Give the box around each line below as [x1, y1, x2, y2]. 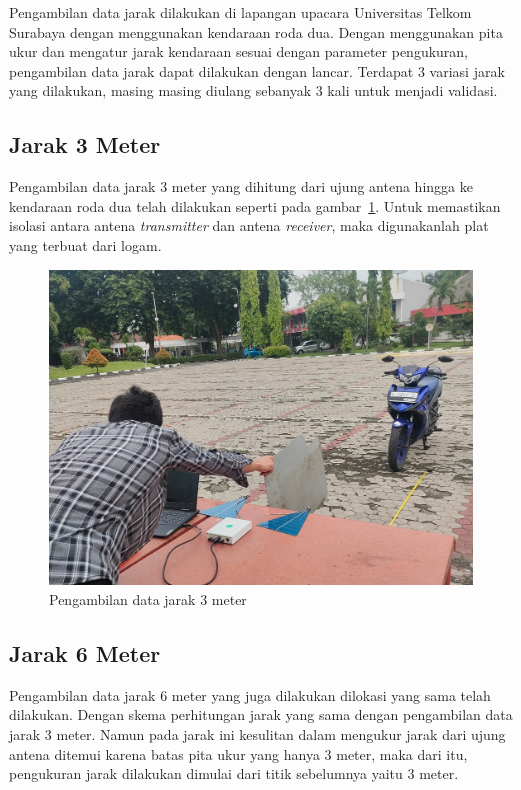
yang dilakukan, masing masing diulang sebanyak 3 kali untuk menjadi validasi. [9, 80, 498, 101]
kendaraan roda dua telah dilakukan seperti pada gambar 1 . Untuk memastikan [9, 195, 501, 216]
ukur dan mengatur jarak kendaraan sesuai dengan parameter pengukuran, [9, 41, 469, 62]
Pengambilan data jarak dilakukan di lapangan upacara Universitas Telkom [9, 2, 472, 22]
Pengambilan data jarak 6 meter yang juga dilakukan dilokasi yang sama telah [9, 684, 491, 705]
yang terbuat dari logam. [9, 234, 162, 255]
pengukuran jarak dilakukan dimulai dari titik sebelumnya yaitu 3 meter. [9, 763, 459, 784]
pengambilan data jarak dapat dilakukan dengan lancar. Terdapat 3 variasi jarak [9, 60, 505, 81]
